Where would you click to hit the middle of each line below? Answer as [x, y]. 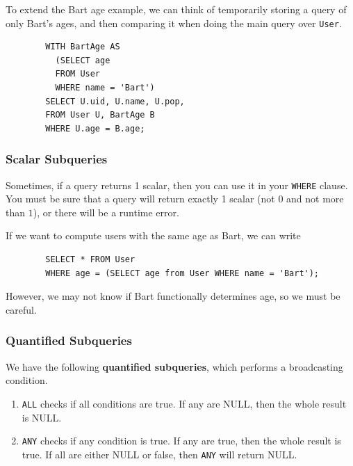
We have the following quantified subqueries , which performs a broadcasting [174, 366]
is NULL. [42, 417]
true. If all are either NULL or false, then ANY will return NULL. [159, 454]
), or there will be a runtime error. [106, 212]
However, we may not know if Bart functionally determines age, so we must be [173, 296]
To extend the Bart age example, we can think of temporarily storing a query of [176, 9]
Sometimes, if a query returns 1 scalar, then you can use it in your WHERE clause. [177, 185]
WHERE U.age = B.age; [95, 128]
